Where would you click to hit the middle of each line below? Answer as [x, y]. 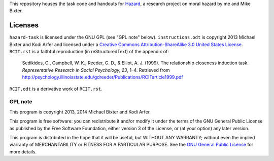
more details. [23, 151]
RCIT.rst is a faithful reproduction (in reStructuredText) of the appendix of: [89, 52]
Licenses [24, 25]
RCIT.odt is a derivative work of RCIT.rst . [56, 89]
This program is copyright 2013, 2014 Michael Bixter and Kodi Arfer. [80, 112]
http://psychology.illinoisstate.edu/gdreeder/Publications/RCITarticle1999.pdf [103, 77]
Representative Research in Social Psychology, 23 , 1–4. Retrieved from [96, 70]
